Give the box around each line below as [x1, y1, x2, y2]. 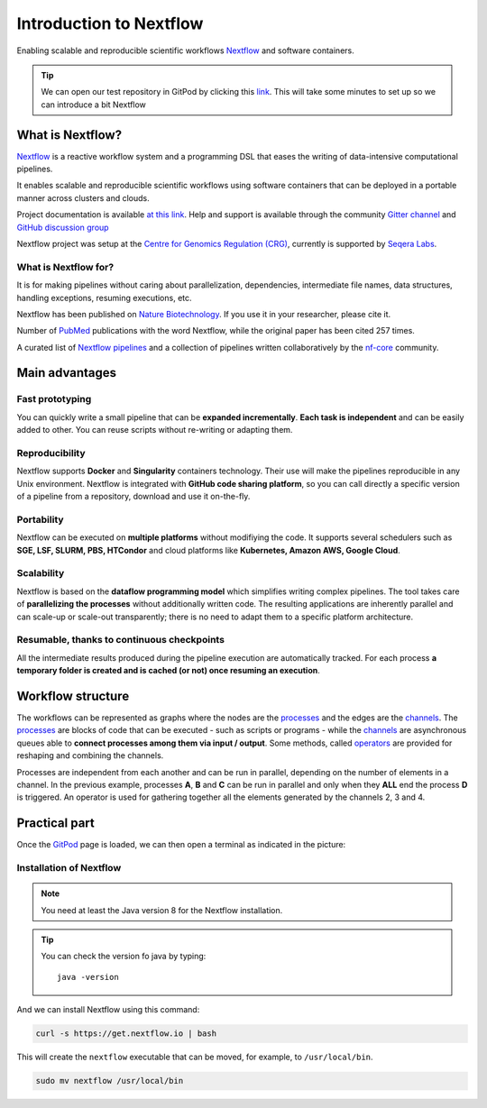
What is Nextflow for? [16, 261, 115, 273]
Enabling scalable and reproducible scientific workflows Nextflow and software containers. [16, 45, 355, 56]
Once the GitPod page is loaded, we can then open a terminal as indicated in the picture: [16, 839, 346, 850]
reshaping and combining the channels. [16, 750, 164, 761]
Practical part [16, 816, 95, 831]
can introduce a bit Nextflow [41, 99, 146, 110]
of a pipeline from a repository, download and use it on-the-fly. [16, 491, 251, 502]
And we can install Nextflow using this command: [16, 1004, 200, 1015]
